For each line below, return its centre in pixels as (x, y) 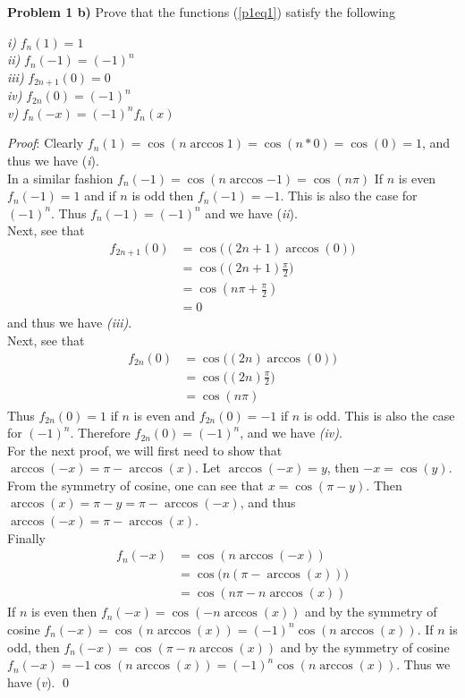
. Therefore (100, 433)
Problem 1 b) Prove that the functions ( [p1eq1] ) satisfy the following (201, 12)
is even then (64, 612)
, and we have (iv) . (291, 433)
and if (100, 196)
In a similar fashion (60, 178)
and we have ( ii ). (251, 213)
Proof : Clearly (46, 143)
